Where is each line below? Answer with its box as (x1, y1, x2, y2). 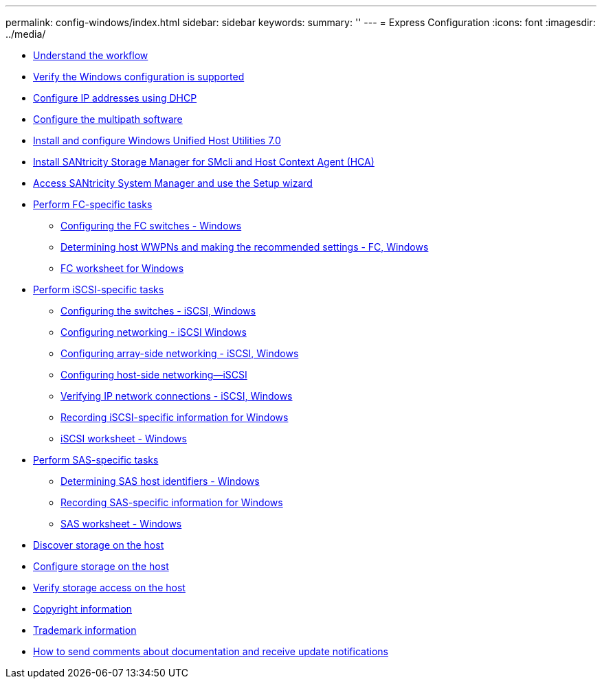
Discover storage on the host (33, 539, 164, 551)
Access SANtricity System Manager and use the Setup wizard (33, 177, 313, 189)
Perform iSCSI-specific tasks (33, 284, 164, 295)
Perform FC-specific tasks (33, 198, 153, 210)
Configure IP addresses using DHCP (33, 92, 197, 104)
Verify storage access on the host (33, 582, 186, 593)
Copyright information (33, 603, 133, 615)
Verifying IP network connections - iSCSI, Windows (60, 390, 293, 402)
